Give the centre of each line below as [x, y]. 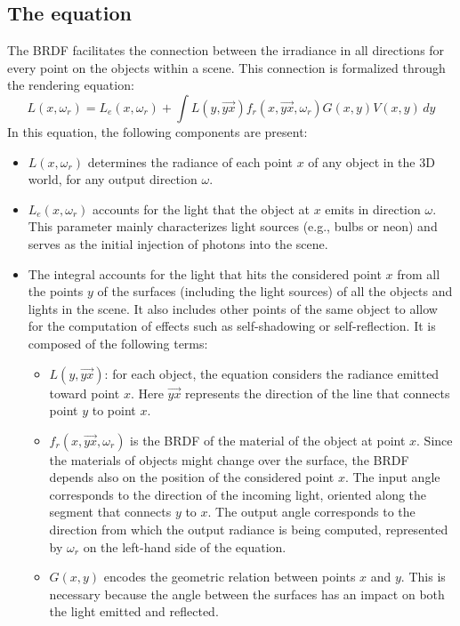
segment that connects [110, 512]
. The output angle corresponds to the [311, 512]
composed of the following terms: [118, 343]
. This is [423, 577]
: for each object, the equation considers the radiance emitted [272, 373]
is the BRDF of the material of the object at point [268, 440]
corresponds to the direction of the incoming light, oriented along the [238, 494]
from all [419, 273]
